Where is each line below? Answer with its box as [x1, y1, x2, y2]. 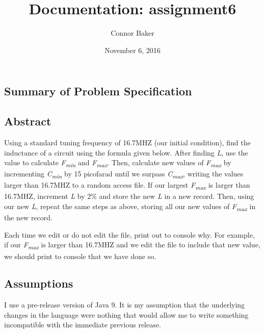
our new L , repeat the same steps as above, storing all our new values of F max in [4, 201, 256, 213]
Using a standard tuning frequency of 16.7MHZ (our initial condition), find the [4, 137, 251, 147]
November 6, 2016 [104, 44, 161, 55]
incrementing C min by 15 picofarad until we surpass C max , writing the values [4, 168, 244, 181]
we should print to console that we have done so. [4, 250, 156, 261]
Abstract [4, 113, 51, 129]
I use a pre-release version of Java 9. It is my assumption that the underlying [4, 299, 245, 310]
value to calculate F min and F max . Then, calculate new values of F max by [4, 157, 231, 169]
